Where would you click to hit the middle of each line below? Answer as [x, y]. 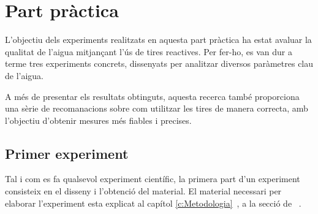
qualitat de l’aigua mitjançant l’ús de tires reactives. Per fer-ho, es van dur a [149, 51]
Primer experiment [67, 153]
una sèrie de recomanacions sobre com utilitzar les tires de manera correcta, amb [157, 108]
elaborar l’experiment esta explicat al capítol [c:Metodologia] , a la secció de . [153, 203]
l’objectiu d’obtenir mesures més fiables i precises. [98, 120]
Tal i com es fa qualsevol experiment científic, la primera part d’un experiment [153, 179]
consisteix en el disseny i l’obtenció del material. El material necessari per [143, 191]
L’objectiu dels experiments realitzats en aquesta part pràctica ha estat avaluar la [158, 40]
